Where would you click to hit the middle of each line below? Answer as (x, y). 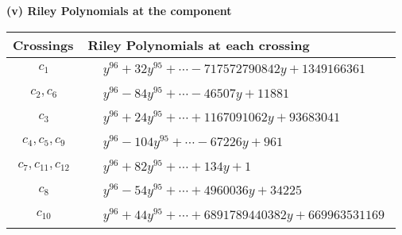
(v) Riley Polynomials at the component (119, 10)
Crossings (43, 44)
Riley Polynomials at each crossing (199, 44)
